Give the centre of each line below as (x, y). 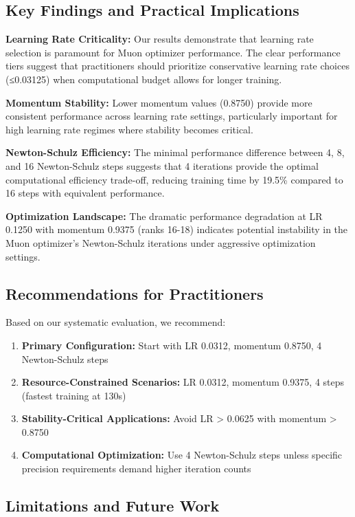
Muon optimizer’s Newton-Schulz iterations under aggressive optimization (161, 242)
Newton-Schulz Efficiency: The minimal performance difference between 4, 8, (175, 152)
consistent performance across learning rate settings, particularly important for (172, 116)
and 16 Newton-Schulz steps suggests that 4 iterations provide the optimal (162, 165)
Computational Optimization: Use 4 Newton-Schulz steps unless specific (182, 455)
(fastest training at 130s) (74, 395)
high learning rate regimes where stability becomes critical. (129, 129)
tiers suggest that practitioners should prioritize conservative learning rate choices (177, 66)
